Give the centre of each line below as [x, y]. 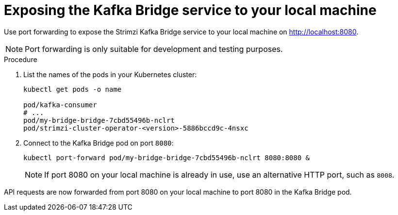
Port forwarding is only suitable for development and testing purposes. [154, 49]
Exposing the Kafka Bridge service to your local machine [190, 10]
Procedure [21, 59]
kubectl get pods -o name [73, 89]
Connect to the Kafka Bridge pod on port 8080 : [99, 143]
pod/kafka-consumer [60, 105]
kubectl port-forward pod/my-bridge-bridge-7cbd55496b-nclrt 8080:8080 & [167, 157]
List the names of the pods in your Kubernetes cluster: [110, 74]
